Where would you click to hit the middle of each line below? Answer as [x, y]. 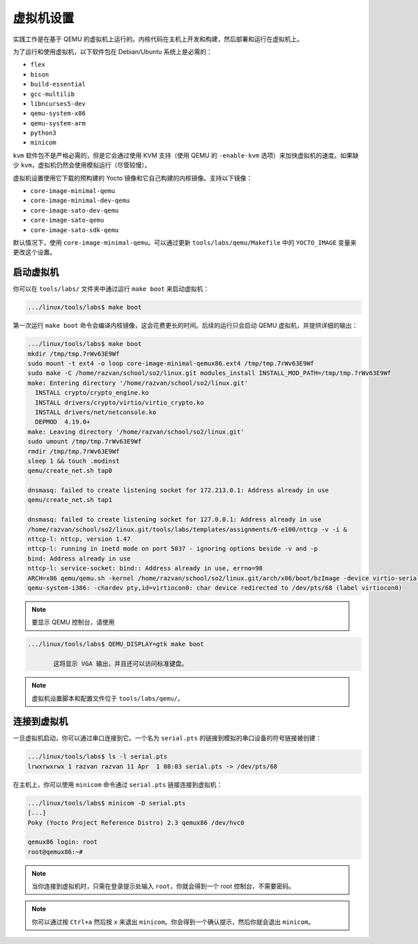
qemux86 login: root [62, 842]
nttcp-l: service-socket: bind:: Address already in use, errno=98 [145, 569]
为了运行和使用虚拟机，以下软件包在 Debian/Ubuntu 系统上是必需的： [113, 52]
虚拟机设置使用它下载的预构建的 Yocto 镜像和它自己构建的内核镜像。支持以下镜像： [133, 178]
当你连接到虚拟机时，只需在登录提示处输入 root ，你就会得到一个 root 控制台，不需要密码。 [163, 886]
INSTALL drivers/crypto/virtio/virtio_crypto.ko [120, 402]
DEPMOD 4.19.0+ [63, 422]
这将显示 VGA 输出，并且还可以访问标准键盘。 [121, 664]
